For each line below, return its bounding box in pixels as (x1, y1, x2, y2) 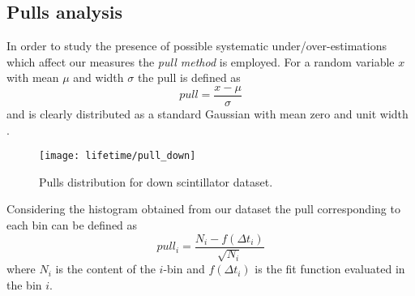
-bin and (163, 260, 205, 277)
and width (73, 69, 124, 86)
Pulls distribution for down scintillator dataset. (39, 173, 273, 190)
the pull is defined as (137, 69, 241, 86)
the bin (6, 276, 42, 293)
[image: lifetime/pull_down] (39, 150, 196, 162)
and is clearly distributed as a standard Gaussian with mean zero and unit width (6, 105, 409, 122)
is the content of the (55, 260, 156, 277)
